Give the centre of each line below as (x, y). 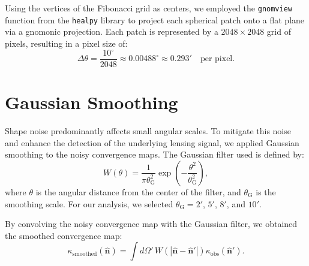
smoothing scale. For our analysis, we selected (89, 203)
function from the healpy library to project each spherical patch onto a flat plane (155, 19)
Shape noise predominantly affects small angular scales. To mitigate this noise (148, 131)
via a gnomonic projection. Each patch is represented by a (112, 31)
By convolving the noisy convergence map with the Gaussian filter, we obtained (151, 224)
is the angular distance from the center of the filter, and (138, 191)
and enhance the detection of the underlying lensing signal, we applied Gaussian (152, 142)
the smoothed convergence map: (64, 235)
